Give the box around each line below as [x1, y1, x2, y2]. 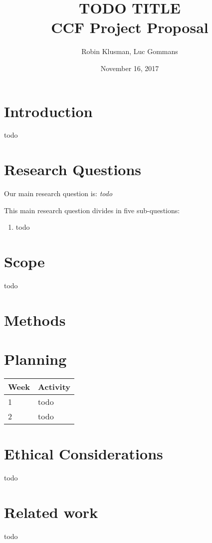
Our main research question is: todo [4, 188, 113, 199]
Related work [4, 502, 98, 522]
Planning [4, 349, 67, 369]
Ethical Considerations [4, 443, 163, 464]
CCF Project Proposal [51, 17, 209, 38]
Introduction [4, 101, 93, 121]
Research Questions [4, 159, 142, 180]
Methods [4, 309, 66, 330]
